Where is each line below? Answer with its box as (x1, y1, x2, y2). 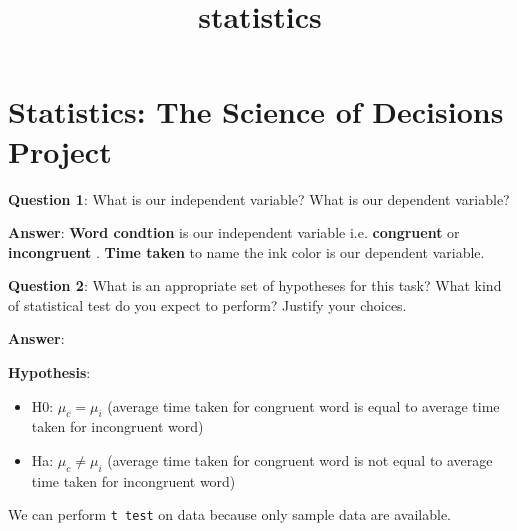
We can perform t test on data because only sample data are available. (8, 504, 451, 525)
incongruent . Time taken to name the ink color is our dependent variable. (8, 241, 485, 262)
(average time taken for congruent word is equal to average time (107, 395, 500, 416)
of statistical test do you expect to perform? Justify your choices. (8, 294, 407, 315)
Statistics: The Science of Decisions (8, 91, 504, 132)
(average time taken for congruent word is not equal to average (107, 450, 493, 471)
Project (8, 130, 112, 171)
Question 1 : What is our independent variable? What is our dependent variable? (8, 188, 510, 209)
